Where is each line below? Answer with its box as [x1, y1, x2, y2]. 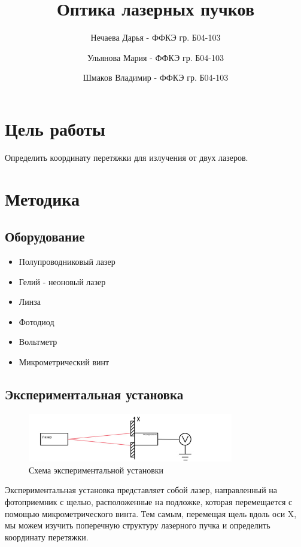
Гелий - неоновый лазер [19, 275, 106, 288]
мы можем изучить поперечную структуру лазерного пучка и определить [5, 519, 270, 531]
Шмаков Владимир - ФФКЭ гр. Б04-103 [83, 71, 229, 84]
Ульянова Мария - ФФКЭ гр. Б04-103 [87, 51, 224, 63]
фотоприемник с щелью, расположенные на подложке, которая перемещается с [5, 495, 293, 508]
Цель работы [5, 116, 105, 140]
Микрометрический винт [19, 355, 110, 368]
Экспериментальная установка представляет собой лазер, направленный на [5, 484, 278, 496]
